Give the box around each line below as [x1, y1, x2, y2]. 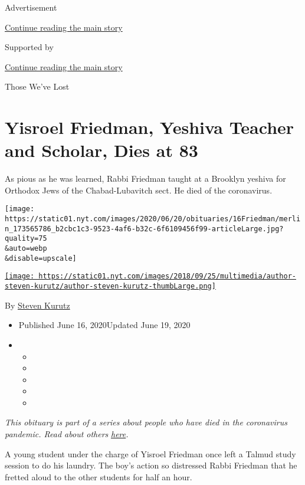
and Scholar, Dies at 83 [5, 138, 198, 162]
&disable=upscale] [5, 254, 77, 263]
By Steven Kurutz [5, 299, 70, 311]
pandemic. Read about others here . [5, 428, 129, 440]
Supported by [5, 41, 54, 53]
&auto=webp [5, 244, 47, 253]
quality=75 [5, 234, 47, 243]
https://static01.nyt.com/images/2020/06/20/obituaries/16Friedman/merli [5, 215, 301, 224]
